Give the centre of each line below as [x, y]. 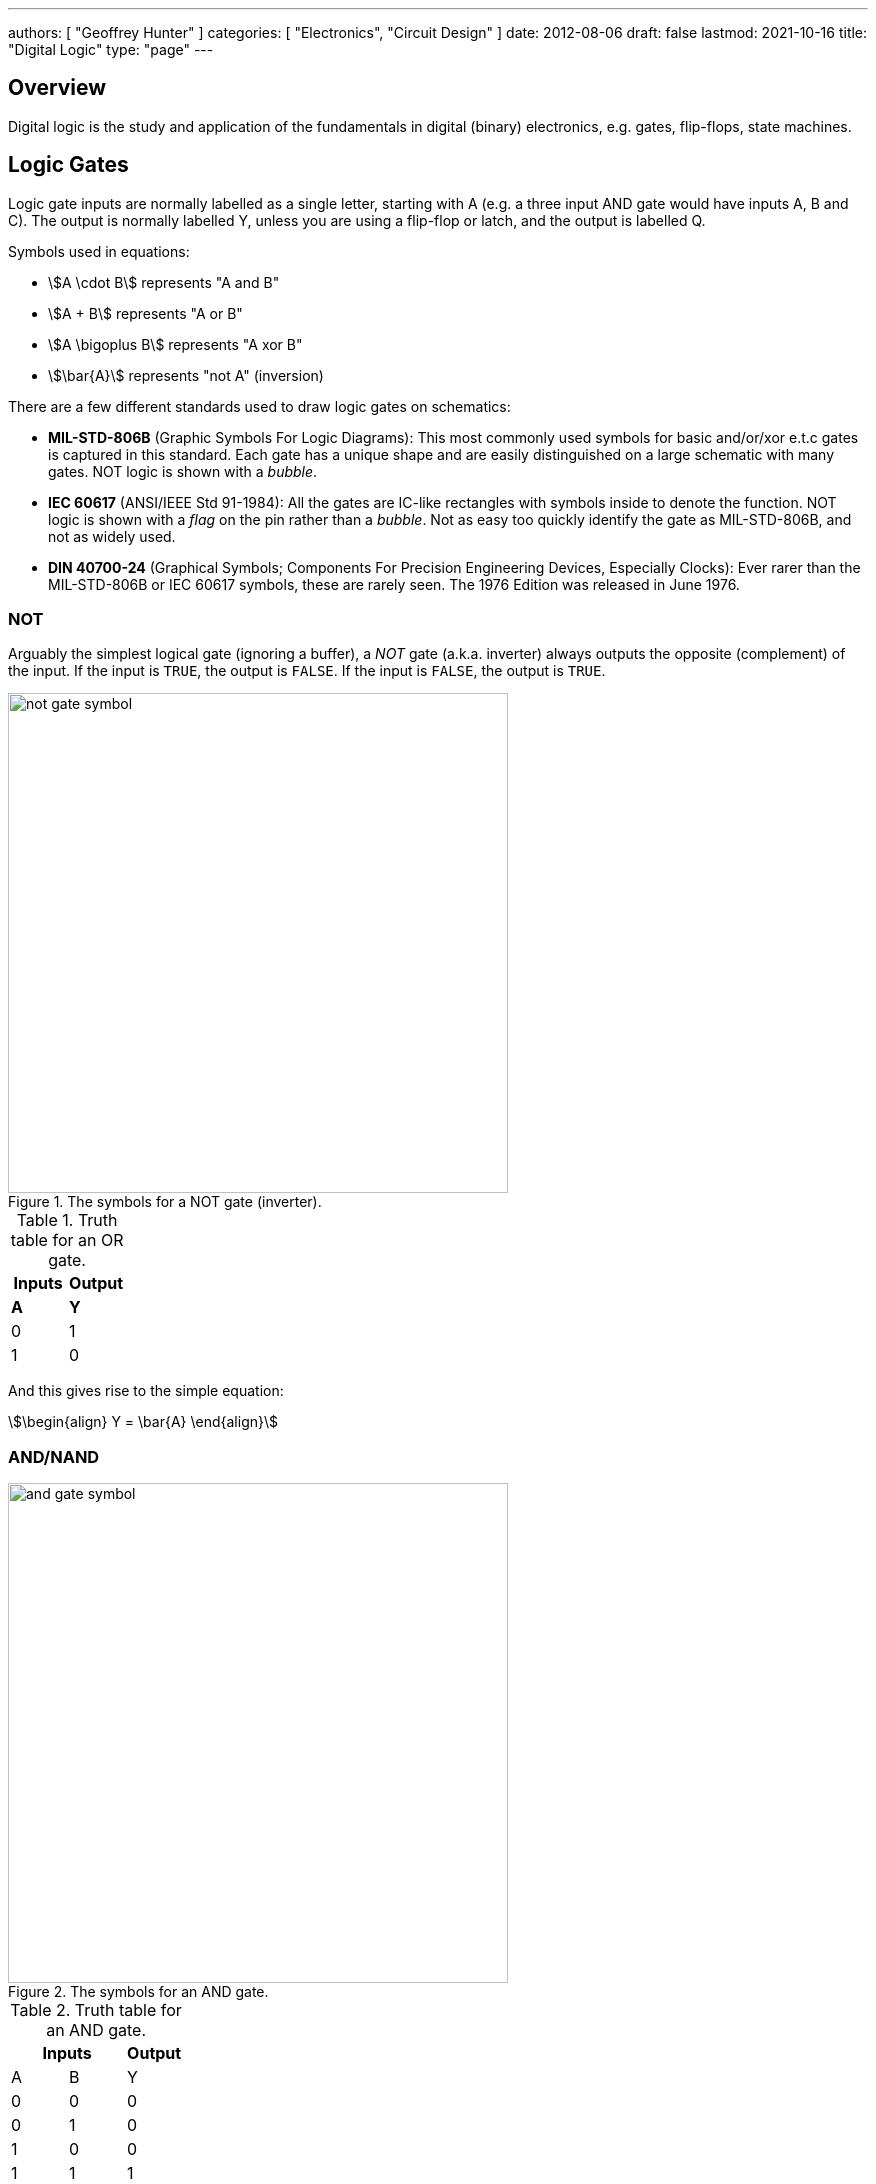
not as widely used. [112, 536]
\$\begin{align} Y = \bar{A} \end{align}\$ [143, 1422]
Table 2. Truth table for [96, 2010]
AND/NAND [54, 1456]
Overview [57, 88]
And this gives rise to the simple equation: [146, 1391]
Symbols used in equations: [99, 251]
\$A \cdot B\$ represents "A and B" [164, 282]
